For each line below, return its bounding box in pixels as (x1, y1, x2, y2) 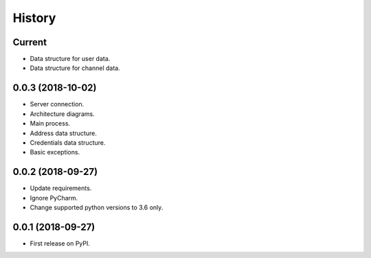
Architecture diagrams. (30, 110, 95, 118)
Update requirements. (30, 184, 92, 192)
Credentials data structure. (30, 138, 106, 147)
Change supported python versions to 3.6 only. (30, 203, 164, 211)
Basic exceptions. (30, 148, 80, 156)
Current (12, 36, 47, 48)
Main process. (30, 119, 71, 128)
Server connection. (30, 100, 85, 108)
